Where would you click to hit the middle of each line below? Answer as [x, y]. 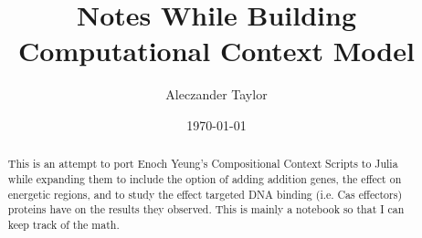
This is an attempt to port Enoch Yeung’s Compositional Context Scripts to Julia [203, 164]
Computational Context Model [216, 51]
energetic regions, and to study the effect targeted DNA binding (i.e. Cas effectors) [205, 194]
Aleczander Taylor [216, 94]
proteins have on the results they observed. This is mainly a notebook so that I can [206, 209]
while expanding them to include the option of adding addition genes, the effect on [205, 178]
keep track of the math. [63, 224]
